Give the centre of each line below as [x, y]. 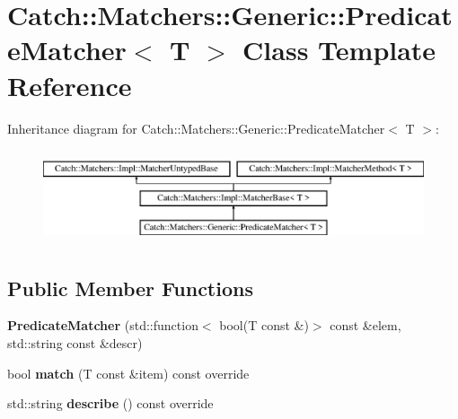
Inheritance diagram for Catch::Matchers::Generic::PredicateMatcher [196, 128]
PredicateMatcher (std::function [103, 325]
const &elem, [366, 325]
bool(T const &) [264, 325]
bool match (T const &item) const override [128, 373]
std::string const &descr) [75, 342]
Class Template [339, 50]
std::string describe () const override [110, 403]
